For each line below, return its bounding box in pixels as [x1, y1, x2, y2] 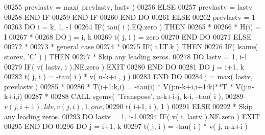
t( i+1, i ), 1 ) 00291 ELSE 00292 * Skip [126, 100, 253, 111]
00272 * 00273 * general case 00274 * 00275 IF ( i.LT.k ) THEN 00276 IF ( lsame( [4, 41, 258, 52]
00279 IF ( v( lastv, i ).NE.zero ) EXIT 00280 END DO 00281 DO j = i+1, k [4, 61, 245, 72]
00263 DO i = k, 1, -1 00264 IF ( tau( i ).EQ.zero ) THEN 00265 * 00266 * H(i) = [4, 21, 261, 32]
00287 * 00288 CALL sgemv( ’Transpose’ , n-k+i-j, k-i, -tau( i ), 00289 [25, 91, 244, 102]
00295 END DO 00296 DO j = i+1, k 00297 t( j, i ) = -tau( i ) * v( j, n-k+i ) [4, 121, 248, 131]
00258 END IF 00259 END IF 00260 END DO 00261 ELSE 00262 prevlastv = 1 [4, 11, 256, 22]
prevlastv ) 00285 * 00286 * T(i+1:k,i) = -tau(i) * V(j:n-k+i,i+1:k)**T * [4, 81, 233, 91]
